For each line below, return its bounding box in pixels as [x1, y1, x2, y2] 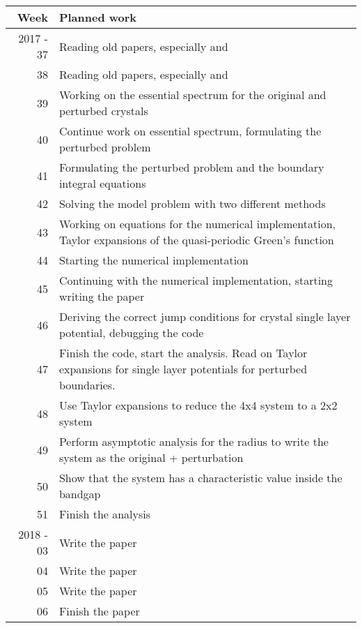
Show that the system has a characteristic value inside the [58, 470, 343, 486]
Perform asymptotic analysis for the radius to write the [58, 433, 329, 449]
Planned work [58, 9, 137, 25]
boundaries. [58, 377, 116, 393]
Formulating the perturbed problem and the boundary [58, 159, 324, 175]
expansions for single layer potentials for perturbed [58, 361, 308, 377]
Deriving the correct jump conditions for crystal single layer [58, 308, 351, 324]
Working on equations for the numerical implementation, [58, 216, 336, 232]
